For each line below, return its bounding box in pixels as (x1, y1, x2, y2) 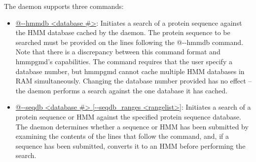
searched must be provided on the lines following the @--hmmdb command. (15, 37, 243, 47)
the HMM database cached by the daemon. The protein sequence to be (15, 27, 230, 38)
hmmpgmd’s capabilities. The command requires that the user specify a (15, 56, 232, 66)
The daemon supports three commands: (4, 1, 124, 11)
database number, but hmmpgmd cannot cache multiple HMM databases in (15, 66, 245, 76)
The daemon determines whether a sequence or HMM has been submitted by (15, 121, 249, 131)
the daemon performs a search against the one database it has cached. (15, 85, 227, 95)
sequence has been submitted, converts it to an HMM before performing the (15, 140, 246, 151)
